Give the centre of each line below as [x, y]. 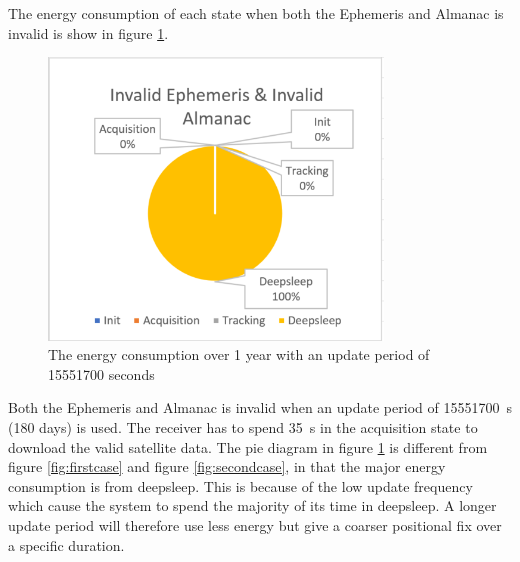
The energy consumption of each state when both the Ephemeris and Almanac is [256, 13]
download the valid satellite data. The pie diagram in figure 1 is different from [248, 446]
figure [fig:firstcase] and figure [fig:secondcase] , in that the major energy [227, 466]
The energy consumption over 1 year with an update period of [239, 354]
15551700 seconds [101, 373]
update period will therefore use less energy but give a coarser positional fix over [255, 524]
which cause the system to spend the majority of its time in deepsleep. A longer [252, 505]
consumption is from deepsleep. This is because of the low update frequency [240, 485]
